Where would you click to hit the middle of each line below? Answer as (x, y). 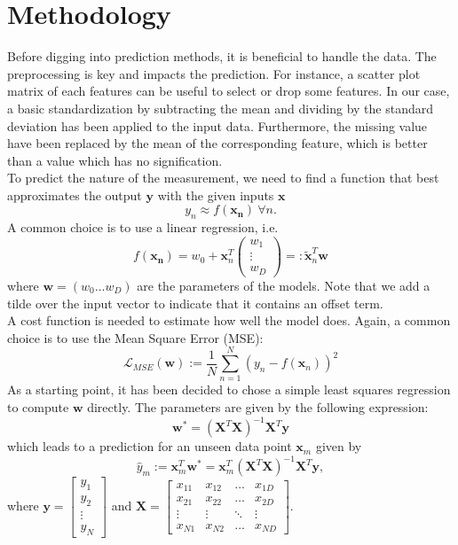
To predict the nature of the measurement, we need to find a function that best (223, 178)
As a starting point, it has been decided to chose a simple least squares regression (229, 389)
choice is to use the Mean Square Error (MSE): (135, 337)
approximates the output (75, 195)
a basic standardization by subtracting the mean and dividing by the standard (220, 108)
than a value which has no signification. (115, 160)
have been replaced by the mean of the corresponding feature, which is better (217, 143)
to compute (38, 407)
